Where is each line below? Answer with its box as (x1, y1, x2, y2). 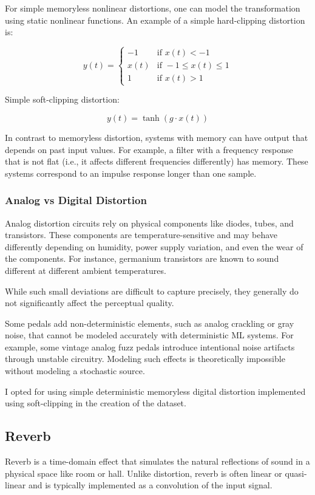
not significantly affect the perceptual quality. (5, 296, 174, 309)
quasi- (285, 466, 307, 479)
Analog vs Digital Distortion (5, 193, 147, 208)
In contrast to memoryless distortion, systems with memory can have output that (5, 131, 308, 143)
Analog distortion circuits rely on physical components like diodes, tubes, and (5, 216, 294, 229)
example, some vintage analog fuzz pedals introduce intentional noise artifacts (5, 340, 295, 353)
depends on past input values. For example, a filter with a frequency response (5, 143, 293, 155)
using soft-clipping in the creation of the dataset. (5, 397, 186, 409)
